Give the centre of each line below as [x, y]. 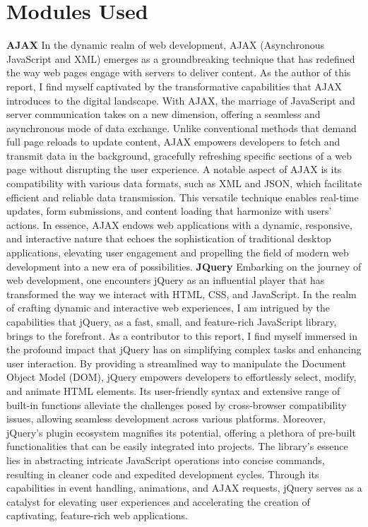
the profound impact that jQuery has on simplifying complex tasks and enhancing [184, 349]
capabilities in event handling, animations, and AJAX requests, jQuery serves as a [184, 488]
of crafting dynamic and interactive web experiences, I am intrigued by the [168, 308]
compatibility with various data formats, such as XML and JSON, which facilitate [184, 183]
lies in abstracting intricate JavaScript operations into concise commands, [166, 460]
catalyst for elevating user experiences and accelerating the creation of [158, 501]
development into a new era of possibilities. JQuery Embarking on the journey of [184, 266]
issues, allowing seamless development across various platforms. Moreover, [166, 419]
